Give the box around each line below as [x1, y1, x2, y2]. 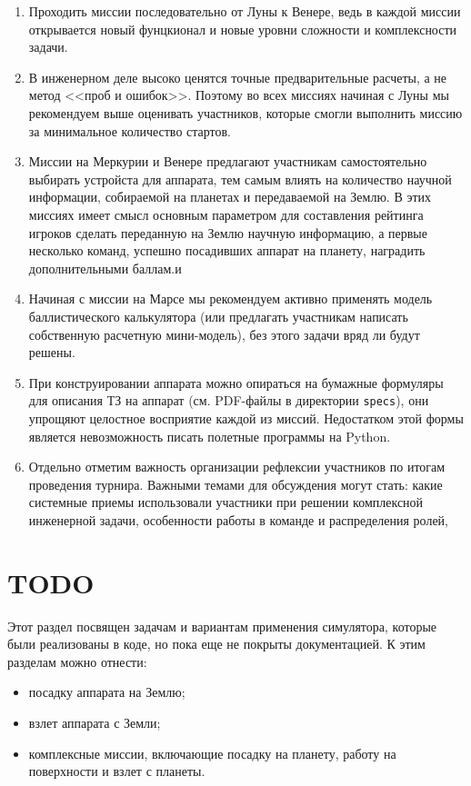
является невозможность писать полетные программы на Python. [28, 426, 391, 445]
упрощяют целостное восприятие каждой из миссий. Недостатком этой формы [28, 408, 464, 427]
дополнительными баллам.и [28, 258, 182, 277]
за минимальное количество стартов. [28, 121, 232, 140]
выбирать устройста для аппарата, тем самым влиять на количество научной [28, 169, 452, 188]
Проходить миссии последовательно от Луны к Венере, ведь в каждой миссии [28, 2, 461, 20]
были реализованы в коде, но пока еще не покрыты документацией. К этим [7, 634, 426, 653]
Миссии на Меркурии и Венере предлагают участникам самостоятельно [28, 152, 427, 171]
